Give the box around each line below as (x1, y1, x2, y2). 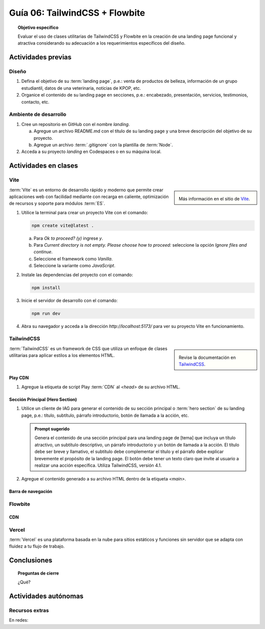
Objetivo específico (18, 25, 59, 30)
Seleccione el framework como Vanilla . (33, 255, 113, 262)
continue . (33, 249, 53, 255)
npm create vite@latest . (31, 223, 94, 228)
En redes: (9, 617, 28, 623)
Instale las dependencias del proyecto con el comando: (21, 272, 133, 277)
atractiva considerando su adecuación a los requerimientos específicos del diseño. (18, 40, 186, 46)
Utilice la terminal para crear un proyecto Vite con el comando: (21, 209, 148, 215)
